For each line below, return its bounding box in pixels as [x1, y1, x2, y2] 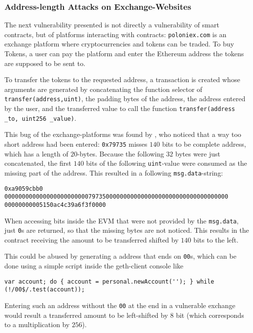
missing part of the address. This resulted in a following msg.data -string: [4, 167, 223, 178]
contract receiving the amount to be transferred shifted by [4, 234, 179, 244]
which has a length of [4, 148, 68, 158]
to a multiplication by [4, 319, 70, 330]
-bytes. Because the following [77, 148, 164, 158]
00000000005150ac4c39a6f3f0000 [4, 201, 106, 208]
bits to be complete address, [162, 139, 246, 149]
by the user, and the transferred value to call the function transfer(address [4, 103, 235, 113]
